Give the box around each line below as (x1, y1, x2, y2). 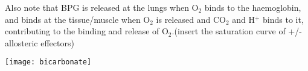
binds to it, (263, 13, 304, 25)
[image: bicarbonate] (5, 58, 92, 67)
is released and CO (156, 13, 226, 25)
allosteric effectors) (5, 36, 74, 49)
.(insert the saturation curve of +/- (172, 25, 302, 37)
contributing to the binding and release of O (5, 25, 168, 37)
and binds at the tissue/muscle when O (5, 13, 150, 25)
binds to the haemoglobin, (204, 1, 301, 13)
